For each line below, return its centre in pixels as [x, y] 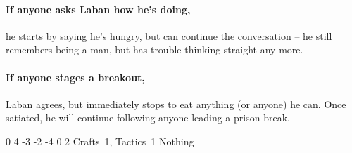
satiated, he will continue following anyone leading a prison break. [148, 118]
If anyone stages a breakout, [75, 77]
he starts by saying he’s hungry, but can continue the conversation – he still [169, 35]
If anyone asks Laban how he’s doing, [98, 9]
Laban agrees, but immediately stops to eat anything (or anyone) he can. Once [176, 104]
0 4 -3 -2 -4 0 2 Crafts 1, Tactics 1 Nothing [100, 141]
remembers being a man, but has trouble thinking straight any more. [155, 49]
